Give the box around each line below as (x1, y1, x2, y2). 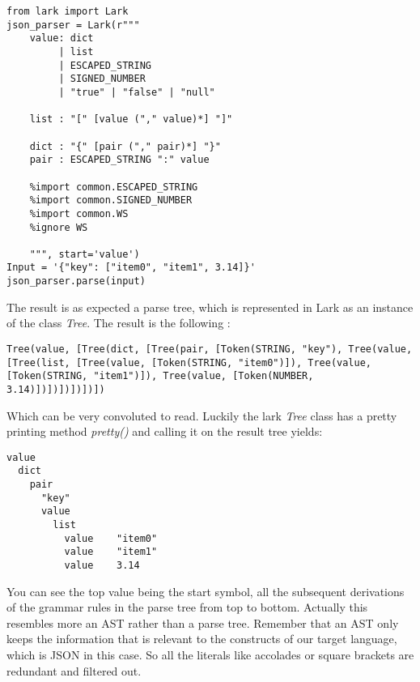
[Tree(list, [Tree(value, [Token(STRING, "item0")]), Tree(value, (6, 356, 372, 369)
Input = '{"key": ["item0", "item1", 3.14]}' (6, 262, 256, 274)
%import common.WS (29, 207, 129, 220)
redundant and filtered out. (6, 662, 142, 679)
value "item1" (64, 546, 158, 558)
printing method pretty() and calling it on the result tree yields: (6, 423, 323, 440)
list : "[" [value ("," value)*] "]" (29, 113, 233, 126)
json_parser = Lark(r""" (6, 19, 140, 31)
